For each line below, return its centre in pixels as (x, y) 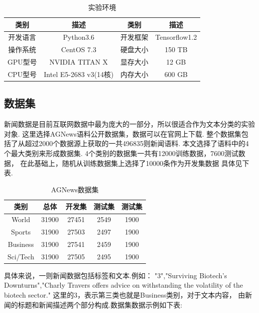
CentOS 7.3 (79, 49)
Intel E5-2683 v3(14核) (79, 74)
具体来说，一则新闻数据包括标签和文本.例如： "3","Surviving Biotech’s (116, 275)
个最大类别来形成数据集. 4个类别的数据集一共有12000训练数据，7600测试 (121, 153)
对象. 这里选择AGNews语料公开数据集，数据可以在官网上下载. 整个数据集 (123, 133)
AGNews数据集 (75, 189)
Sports (21, 232)
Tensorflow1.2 (176, 37)
